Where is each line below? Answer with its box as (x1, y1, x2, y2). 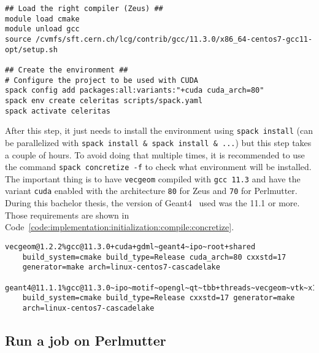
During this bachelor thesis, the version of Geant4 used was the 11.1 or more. (5, 196, 300, 209)
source (5, 34, 31, 44)
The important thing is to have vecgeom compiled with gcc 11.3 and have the (5, 172, 301, 185)
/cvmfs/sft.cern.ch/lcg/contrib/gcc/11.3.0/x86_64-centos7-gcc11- (36, 34, 313, 44)
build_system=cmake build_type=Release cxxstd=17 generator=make (22, 293, 295, 303)
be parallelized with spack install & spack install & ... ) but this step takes (5, 136, 312, 149)
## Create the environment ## (5, 65, 128, 74)
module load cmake (5, 14, 80, 23)
